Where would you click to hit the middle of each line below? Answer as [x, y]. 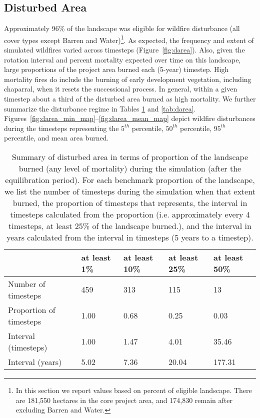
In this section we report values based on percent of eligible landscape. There [134, 390]
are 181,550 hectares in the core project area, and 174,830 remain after [124, 400]
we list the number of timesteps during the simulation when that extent [130, 191]
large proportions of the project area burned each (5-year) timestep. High [116, 69]
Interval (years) [35, 361]
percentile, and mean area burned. [56, 138]
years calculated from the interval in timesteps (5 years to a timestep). [130, 237]
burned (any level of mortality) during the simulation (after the [130, 168]
